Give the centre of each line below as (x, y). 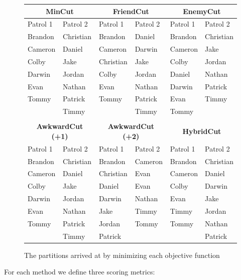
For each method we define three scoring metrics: (80, 272)
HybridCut (202, 131)
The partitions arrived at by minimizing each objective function (122, 255)
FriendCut (131, 11)
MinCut (60, 11)
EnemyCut (202, 11)
